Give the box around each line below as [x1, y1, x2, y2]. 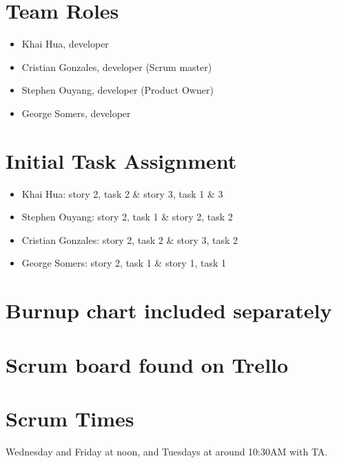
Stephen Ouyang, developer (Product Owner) [21, 83, 214, 97]
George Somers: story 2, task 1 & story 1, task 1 [21, 256, 226, 270]
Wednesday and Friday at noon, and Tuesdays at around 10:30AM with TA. [6, 444, 328, 458]
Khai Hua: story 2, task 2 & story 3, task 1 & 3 [21, 186, 223, 200]
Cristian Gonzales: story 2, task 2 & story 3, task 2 [21, 232, 238, 247]
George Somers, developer [21, 105, 131, 120]
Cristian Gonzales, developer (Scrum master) [21, 59, 212, 74]
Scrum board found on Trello [6, 350, 289, 378]
